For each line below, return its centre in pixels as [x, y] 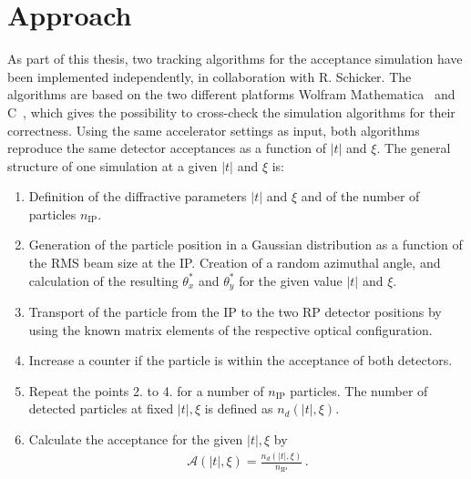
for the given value [291, 280]
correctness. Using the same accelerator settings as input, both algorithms [214, 130]
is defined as [239, 408]
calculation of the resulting [103, 280]
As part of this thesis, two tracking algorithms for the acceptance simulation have [235, 59]
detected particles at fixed [101, 408]
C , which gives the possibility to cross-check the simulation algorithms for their [231, 112]
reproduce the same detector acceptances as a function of [167, 148]
